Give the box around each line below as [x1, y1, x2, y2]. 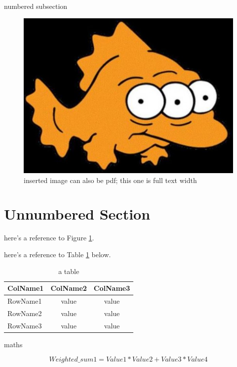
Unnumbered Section [4, 204, 151, 224]
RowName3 [7, 320, 42, 330]
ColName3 [93, 283, 130, 293]
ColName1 [7, 283, 44, 293]
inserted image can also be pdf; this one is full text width [24, 175, 197, 185]
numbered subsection [4, 1, 68, 11]
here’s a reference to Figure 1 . [4, 232, 94, 243]
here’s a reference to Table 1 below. [4, 249, 111, 259]
